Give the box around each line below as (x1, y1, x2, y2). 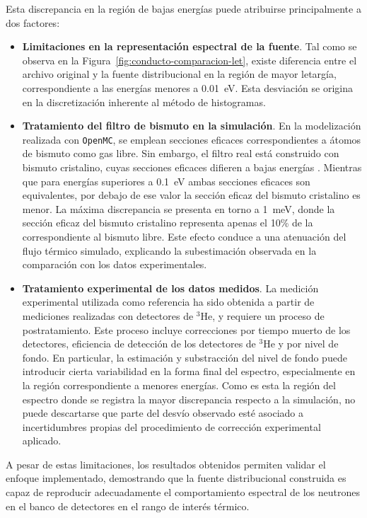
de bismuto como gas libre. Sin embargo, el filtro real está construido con (22, 146, 339, 161)
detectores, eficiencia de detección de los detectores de (22, 336, 256, 351)
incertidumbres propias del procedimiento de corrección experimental (22, 419, 321, 434)
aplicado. (22, 433, 62, 448)
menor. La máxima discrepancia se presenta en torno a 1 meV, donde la (22, 201, 335, 216)
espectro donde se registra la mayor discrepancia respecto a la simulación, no (22, 391, 356, 406)
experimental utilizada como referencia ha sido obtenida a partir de (22, 294, 315, 309)
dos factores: (6, 15, 60, 30)
